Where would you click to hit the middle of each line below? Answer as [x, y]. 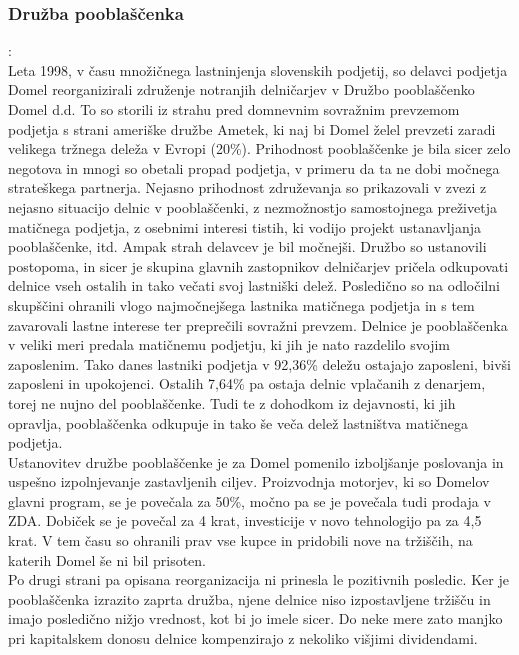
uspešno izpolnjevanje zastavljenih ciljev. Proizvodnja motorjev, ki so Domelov [249, 481]
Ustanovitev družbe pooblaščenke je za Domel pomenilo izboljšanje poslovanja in [256, 461]
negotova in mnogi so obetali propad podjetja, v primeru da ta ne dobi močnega [254, 167]
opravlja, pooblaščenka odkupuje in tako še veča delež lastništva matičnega [238, 422]
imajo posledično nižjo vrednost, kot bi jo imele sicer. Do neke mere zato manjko [255, 618]
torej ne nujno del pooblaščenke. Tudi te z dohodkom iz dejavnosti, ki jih [232, 402]
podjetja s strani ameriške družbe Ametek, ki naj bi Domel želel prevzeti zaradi [252, 128]
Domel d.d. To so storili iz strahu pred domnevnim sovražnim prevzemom [234, 109]
